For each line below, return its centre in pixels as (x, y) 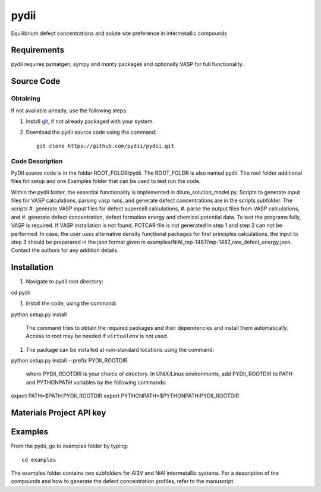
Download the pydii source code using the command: (91, 132)
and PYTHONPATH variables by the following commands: (96, 382)
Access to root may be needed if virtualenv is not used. (97, 336)
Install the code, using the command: (71, 304)
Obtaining (26, 99)
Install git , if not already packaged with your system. (90, 121)
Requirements (38, 50)
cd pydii (21, 292)
